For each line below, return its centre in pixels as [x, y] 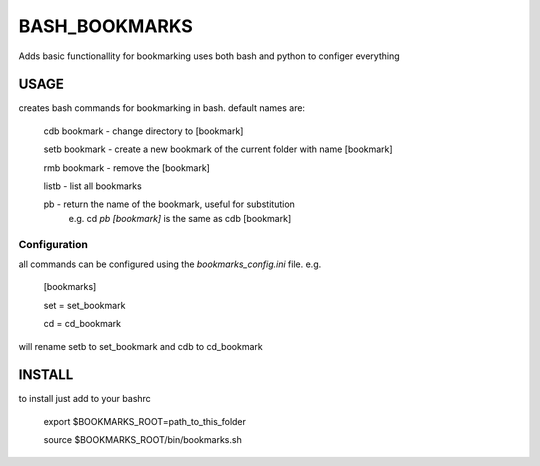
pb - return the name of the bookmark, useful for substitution [169, 204]
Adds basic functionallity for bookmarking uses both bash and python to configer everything [209, 56]
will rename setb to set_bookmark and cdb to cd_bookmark [141, 346]
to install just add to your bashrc [85, 399]
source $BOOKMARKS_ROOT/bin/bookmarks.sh [142, 440]
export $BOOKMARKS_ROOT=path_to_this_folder [145, 421]
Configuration [53, 244]
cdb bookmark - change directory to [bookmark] [143, 131]
